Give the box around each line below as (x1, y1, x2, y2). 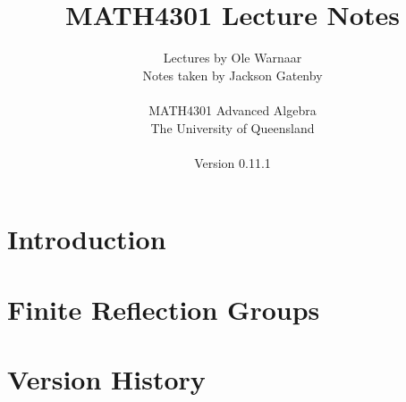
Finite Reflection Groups (7, 290, 320, 327)
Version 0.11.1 (194, 153, 271, 172)
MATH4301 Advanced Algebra (148, 100, 317, 119)
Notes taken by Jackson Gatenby (142, 65, 323, 84)
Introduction (7, 221, 166, 257)
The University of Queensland (150, 118, 315, 137)
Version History (7, 361, 206, 398)
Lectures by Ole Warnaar (163, 48, 302, 67)
